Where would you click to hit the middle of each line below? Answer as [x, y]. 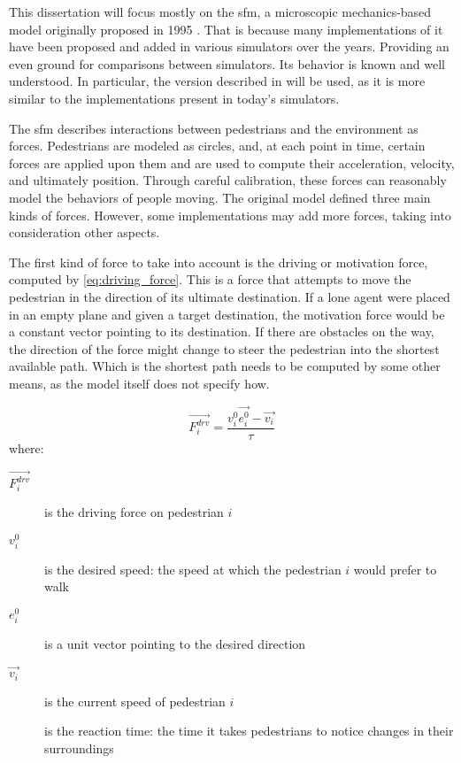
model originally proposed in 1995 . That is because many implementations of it [226, 29]
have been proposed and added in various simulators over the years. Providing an [229, 46]
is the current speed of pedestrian [135, 701]
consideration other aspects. [85, 232]
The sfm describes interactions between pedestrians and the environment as [214, 128]
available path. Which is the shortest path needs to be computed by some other [225, 366]
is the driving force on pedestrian [134, 512]
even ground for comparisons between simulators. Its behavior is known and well [227, 63]
